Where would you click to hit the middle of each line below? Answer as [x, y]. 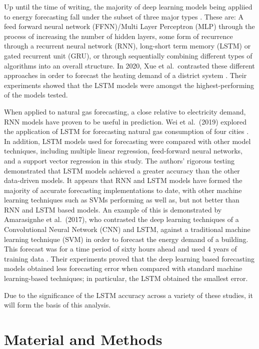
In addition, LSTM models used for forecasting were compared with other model [127, 141]
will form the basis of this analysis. [57, 305]
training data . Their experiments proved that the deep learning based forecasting [129, 258]
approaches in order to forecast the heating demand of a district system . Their [125, 75]
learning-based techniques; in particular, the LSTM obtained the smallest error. [126, 278]
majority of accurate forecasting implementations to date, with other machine [123, 190]
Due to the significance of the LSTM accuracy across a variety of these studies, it [128, 295]
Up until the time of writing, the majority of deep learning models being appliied [128, 6]
